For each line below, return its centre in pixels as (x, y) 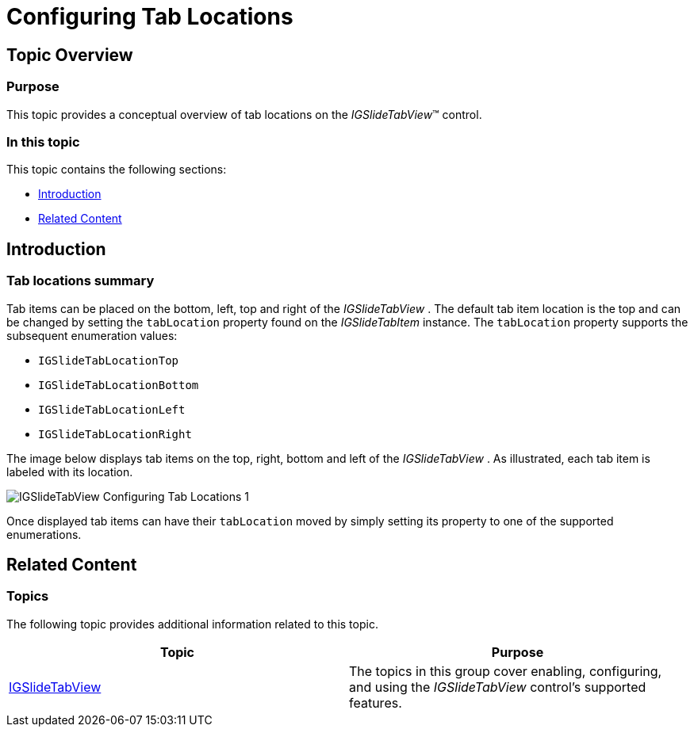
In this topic (43, 141)
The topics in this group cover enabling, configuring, (506, 671)
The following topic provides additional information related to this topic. (192, 624)
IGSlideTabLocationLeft (112, 409)
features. (376, 702)
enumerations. (44, 534)
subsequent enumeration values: (92, 335)
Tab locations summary (81, 281)
